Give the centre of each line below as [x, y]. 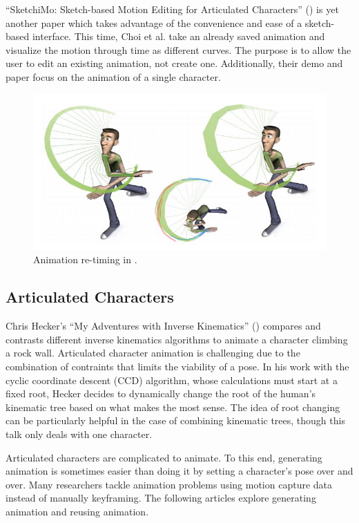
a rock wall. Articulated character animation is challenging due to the [153, 353]
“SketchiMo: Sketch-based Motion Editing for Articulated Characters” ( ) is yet [172, 9]
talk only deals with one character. [79, 434]
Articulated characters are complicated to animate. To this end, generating [164, 457]
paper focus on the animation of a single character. [113, 76]
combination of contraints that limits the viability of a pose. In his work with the [177, 367]
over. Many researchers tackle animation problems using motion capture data [169, 484]
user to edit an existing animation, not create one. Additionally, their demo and [174, 63]
